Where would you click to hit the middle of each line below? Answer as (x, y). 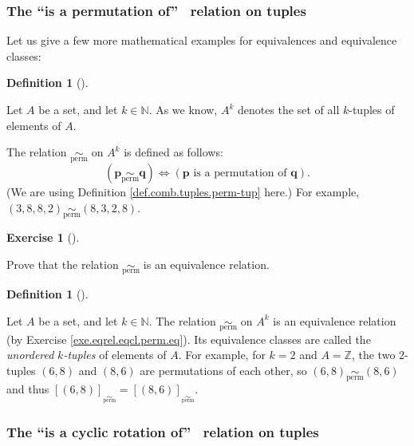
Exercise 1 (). (43, 237)
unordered (30, 355)
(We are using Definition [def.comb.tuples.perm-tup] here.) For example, (183, 192)
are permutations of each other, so (223, 371)
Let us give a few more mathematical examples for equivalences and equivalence (202, 40)
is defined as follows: (173, 152)
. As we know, (183, 109)
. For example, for (222, 355)
